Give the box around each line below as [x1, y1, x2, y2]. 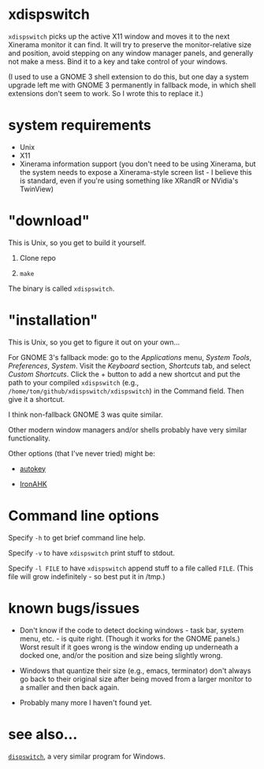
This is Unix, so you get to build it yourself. [8, 238, 147, 247]
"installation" [8, 311, 99, 329]
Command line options [8, 507, 159, 525]
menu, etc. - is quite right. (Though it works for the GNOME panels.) [19, 633, 240, 643]
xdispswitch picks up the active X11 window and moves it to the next [8, 32, 230, 41]
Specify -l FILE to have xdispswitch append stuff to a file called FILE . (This [8, 563, 254, 573]
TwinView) [19, 184, 54, 194]
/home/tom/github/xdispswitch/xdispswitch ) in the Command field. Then [8, 386, 244, 396]
